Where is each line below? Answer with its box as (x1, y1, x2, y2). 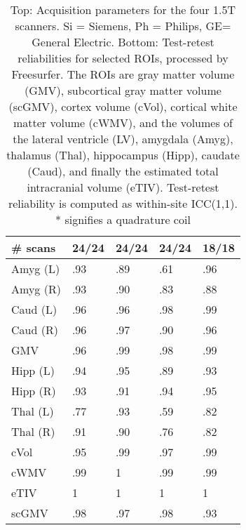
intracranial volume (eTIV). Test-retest (27, 179, 219, 195)
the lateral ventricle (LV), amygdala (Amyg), (13, 131, 233, 147)
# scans (11, 239, 56, 256)
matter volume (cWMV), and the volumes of (13, 114, 233, 131)
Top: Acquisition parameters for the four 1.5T (10, 1, 236, 18)
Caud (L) (11, 301, 57, 317)
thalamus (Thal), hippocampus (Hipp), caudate (6, 147, 240, 163)
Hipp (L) (11, 362, 55, 378)
